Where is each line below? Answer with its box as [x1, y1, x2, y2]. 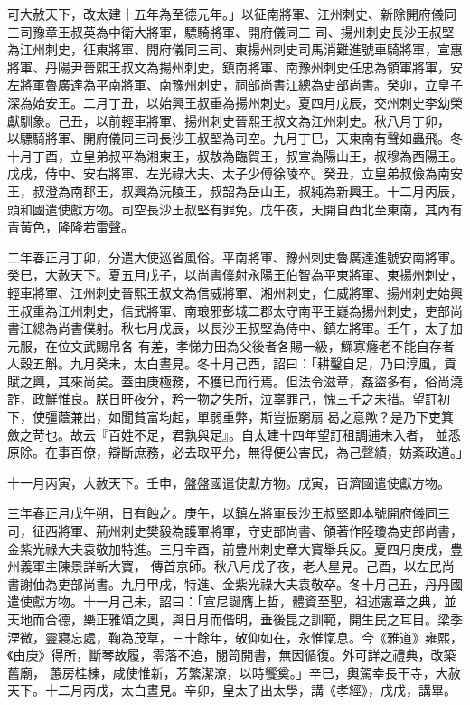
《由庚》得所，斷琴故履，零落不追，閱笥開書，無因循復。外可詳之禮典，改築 [7, 645, 456, 664]
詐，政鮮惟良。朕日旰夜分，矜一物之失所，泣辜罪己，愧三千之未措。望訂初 [7, 389, 450, 408]
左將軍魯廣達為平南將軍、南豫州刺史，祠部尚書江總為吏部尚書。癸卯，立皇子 [7, 75, 463, 94]
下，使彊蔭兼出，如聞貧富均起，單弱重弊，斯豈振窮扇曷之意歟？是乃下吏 [7, 407, 441, 426]
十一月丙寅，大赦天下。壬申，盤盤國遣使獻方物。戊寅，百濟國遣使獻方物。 [7, 472, 450, 491]
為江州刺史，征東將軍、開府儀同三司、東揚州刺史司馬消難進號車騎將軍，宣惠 [7, 40, 463, 59]
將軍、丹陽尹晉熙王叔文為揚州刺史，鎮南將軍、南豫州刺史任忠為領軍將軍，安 [7, 57, 463, 76]
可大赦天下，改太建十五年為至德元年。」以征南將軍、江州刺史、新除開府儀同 [7, 5, 456, 23]
